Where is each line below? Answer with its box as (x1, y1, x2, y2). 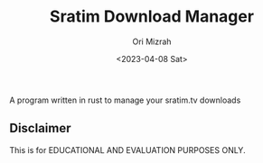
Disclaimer (9, 121, 71, 136)
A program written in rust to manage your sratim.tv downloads (9, 95, 241, 105)
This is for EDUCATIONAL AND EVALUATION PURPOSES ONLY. (9, 144, 246, 155)
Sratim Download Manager (49, 6, 255, 27)
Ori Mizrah (132, 36, 172, 47)
